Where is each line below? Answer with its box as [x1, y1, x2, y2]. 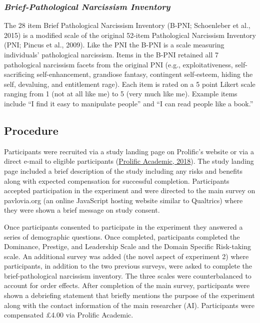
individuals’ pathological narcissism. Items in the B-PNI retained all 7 [4, 49, 219, 59]
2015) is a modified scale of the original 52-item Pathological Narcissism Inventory [4, 29, 256, 40]
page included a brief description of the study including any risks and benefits [4, 165, 242, 176]
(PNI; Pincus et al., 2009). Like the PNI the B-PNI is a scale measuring [4, 39, 224, 50]
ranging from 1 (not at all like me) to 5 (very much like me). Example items [4, 88, 237, 99]
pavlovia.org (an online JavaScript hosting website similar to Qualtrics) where [4, 195, 243, 205]
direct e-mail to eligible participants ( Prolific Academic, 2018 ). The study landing [4, 156, 254, 166]
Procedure [4, 122, 58, 138]
